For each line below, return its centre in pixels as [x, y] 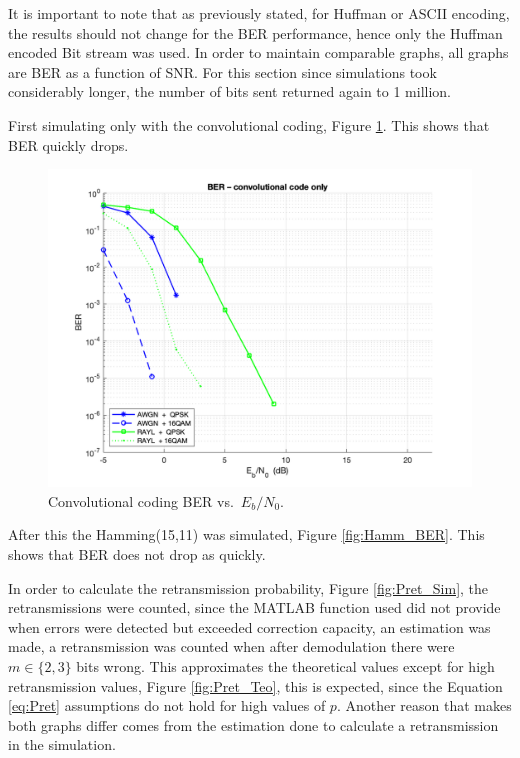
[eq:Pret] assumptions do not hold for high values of [167, 705]
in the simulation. [62, 744]
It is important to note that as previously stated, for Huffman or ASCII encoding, [259, 13]
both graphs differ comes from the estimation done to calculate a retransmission [253, 724]
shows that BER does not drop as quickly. [137, 553]
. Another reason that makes [424, 705]
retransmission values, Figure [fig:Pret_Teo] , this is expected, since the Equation [255, 685]
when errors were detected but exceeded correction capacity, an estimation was [249, 626]
